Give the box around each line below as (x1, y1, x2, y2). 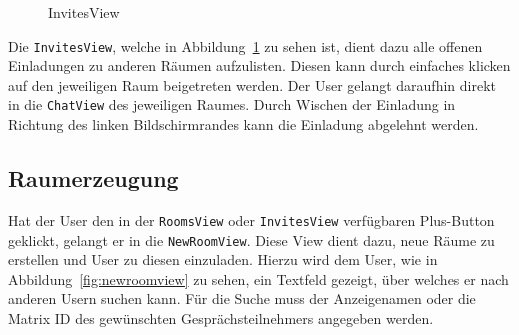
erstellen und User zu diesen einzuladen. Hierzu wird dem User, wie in (8, 249, 438, 270)
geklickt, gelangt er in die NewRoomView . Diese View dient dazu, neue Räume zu (8, 229, 495, 250)
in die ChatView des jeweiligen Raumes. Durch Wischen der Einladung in (8, 94, 456, 115)
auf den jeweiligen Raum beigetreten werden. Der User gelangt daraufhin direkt (8, 74, 496, 95)
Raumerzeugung (8, 163, 179, 194)
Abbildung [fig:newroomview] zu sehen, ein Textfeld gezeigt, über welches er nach (8, 268, 509, 289)
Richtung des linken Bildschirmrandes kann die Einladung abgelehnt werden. (8, 114, 479, 135)
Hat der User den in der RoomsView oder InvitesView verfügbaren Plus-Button (8, 209, 495, 230)
